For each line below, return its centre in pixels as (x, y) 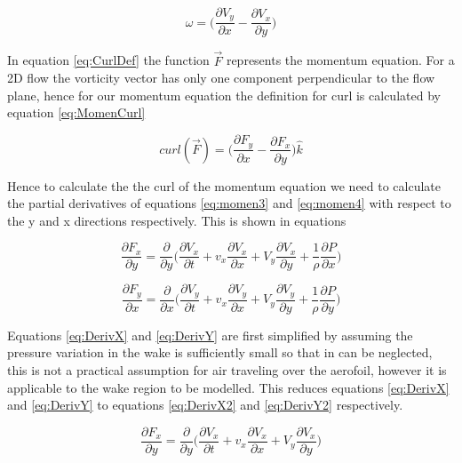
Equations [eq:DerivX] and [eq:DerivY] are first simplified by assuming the (210, 335)
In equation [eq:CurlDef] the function (108, 60)
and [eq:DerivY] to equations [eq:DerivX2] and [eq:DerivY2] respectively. (205, 405)
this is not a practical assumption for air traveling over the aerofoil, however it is (227, 370)
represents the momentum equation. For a (340, 60)
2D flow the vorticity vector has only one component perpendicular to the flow (221, 78)
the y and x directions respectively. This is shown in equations (177, 220)
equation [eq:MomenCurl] (76, 112)
